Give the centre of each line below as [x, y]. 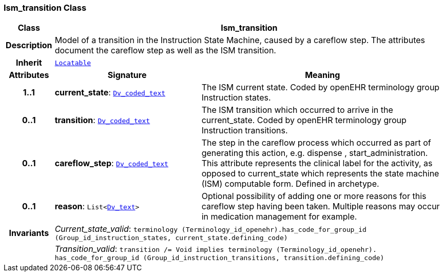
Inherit [29, 63]
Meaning [323, 75]
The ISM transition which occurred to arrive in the [297, 110]
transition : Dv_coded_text [102, 120]
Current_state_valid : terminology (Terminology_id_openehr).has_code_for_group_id [210, 229]
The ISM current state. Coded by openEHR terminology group [321, 87]
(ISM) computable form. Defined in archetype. [290, 184]
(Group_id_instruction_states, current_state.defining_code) [171, 238]
